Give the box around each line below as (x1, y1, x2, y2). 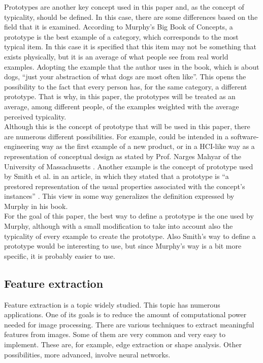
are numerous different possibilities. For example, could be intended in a (4, 131, 229, 141)
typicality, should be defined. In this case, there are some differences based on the (4, 11, 258, 22)
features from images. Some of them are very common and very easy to (4, 329, 225, 340)
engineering (4, 141, 40, 152)
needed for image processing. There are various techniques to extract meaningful (4, 319, 254, 329)
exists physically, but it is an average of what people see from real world (4, 51, 228, 62)
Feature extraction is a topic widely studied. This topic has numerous (4, 299, 220, 310)
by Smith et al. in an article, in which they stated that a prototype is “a (4, 171, 229, 181)
